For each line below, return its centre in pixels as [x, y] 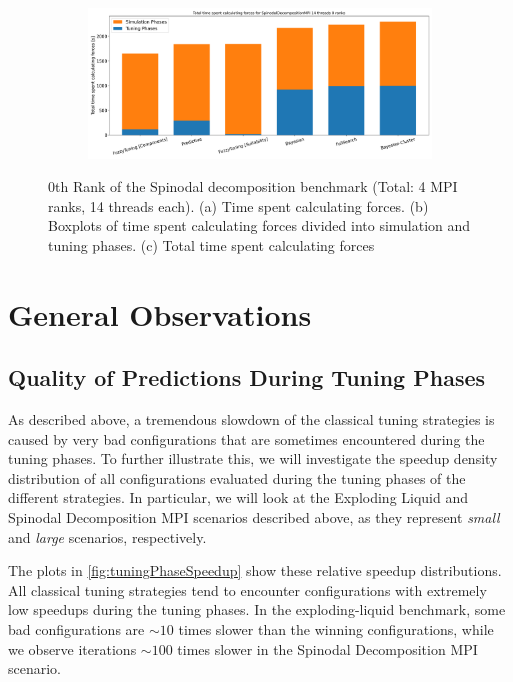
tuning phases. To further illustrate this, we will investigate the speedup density [253, 458]
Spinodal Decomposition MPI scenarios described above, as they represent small [254, 517]
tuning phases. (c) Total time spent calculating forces [211, 244]
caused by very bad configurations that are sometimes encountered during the [246, 438]
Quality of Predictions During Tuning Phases [247, 377]
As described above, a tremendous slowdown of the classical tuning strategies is [251, 419]
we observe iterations [72, 648]
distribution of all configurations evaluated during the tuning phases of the [237, 477]
